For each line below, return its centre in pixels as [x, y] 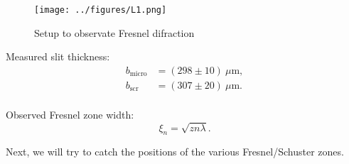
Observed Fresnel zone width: [70, 114]
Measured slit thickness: [58, 56]
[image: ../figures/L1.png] [101, 10]
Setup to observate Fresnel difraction [114, 32]
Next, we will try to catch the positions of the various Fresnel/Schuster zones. [175, 152]
